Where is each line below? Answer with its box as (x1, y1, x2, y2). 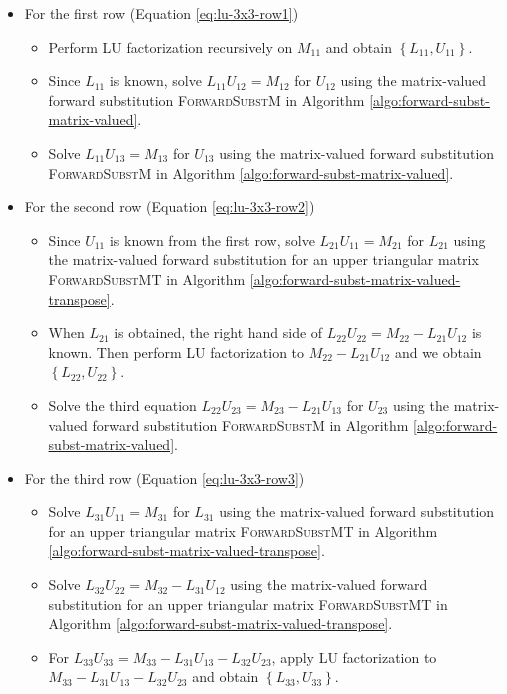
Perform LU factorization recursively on (48, 36, 293, 57)
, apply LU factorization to (271, 646, 437, 667)
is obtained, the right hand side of (114, 322, 323, 343)
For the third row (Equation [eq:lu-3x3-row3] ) (24, 467, 305, 488)
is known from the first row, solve (109, 229, 315, 250)
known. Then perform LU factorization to (48, 341, 305, 362)
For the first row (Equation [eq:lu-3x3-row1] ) (24, 3, 299, 23)
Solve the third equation (48, 394, 197, 415)
